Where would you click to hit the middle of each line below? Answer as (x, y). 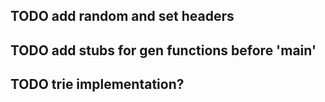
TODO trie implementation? (97, 84)
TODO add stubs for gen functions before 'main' (163, 50)
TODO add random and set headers (122, 16)
